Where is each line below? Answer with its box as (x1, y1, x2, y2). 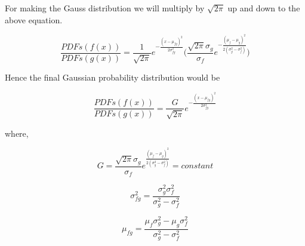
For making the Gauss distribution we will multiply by (5, 2, 205, 14)
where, (5, 127, 29, 139)
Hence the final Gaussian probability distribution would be (5, 71, 220, 84)
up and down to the (227, 2, 300, 14)
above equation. (5, 13, 63, 26)
